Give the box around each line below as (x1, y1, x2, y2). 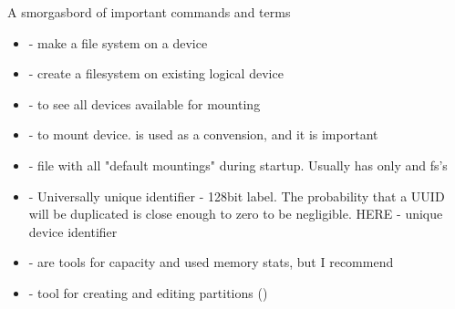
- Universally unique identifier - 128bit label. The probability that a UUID (28, 186, 445, 205)
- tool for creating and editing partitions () (28, 283, 268, 302)
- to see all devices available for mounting (28, 94, 261, 113)
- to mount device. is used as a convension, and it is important (28, 125, 378, 144)
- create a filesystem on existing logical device (28, 64, 284, 83)
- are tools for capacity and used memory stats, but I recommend (28, 252, 394, 272)
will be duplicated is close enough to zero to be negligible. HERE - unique (28, 204, 443, 223)
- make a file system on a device (28, 33, 208, 52)
